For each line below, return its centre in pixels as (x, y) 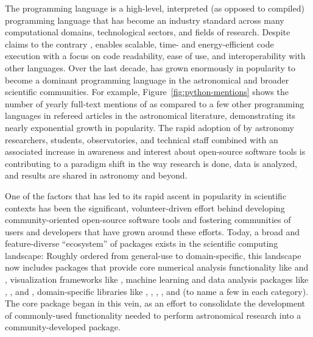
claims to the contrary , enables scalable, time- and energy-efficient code (139, 44)
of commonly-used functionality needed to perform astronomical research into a (153, 315)
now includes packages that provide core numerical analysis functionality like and (157, 267)
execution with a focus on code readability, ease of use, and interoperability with (155, 56)
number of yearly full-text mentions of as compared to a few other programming (155, 103)
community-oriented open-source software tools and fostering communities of (148, 220)
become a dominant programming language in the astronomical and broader (147, 80)
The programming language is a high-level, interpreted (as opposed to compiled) (155, 8)
